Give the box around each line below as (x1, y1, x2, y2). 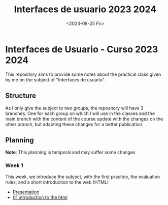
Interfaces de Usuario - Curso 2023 (5, 43, 158, 55)
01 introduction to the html (12, 194, 68, 200)
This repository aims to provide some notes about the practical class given (5, 71, 161, 77)
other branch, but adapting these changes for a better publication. (5, 121, 144, 127)
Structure (5, 92, 37, 100)
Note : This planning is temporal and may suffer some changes (5, 149, 136, 156)
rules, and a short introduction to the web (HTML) (5, 179, 109, 185)
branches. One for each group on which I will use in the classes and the (5, 110, 155, 116)
